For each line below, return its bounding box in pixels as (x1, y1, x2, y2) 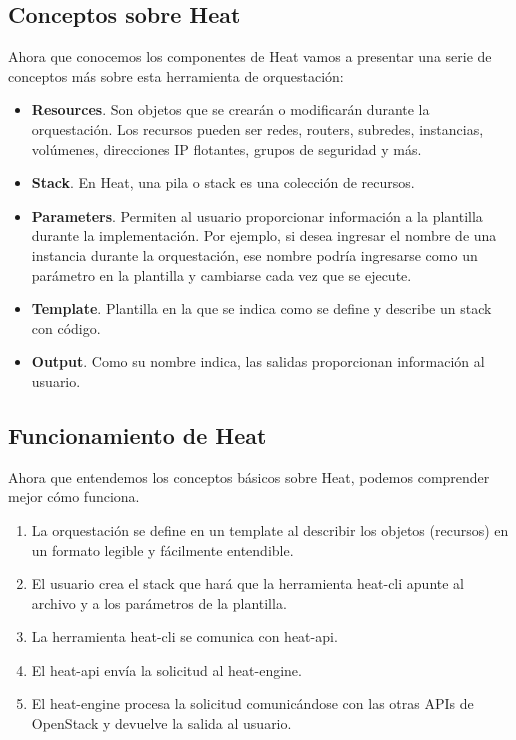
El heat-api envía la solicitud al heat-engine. (31, 659, 302, 680)
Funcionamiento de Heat (8, 419, 267, 450)
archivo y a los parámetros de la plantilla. (31, 592, 287, 613)
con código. (31, 317, 101, 338)
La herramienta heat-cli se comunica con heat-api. (31, 626, 338, 647)
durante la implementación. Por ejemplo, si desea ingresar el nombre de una (31, 225, 497, 246)
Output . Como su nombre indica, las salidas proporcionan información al (31, 351, 485, 372)
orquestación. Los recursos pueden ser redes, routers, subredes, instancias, (31, 118, 484, 139)
